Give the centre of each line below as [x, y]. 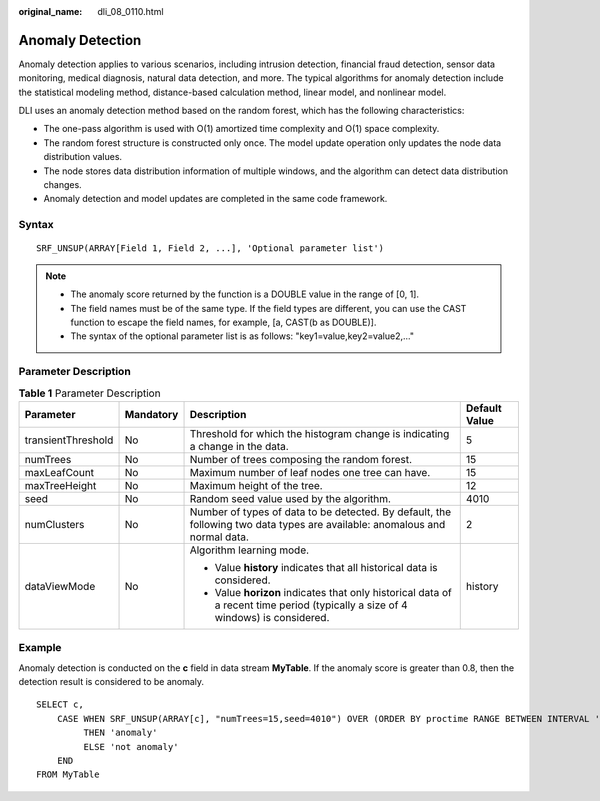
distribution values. [83, 157]
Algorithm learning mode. [249, 550]
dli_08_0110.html [130, 11]
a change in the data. [239, 446]
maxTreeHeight [60, 485]
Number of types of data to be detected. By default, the [320, 512]
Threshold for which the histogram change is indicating [319, 433]
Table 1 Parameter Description [89, 393]
